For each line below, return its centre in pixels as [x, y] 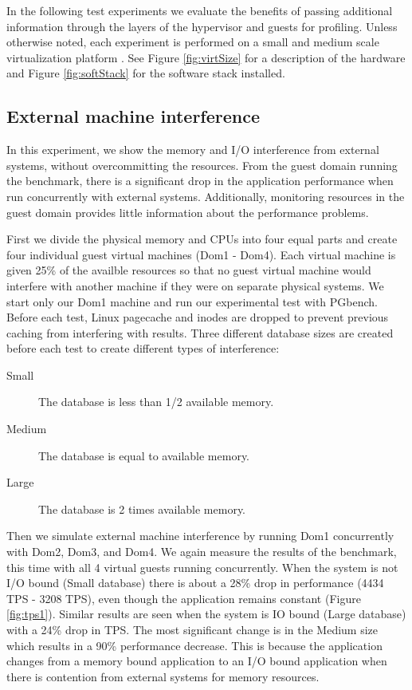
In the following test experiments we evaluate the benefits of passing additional [200, 10]
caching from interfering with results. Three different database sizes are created [200, 332]
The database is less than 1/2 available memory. [156, 402]
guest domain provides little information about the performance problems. [188, 212]
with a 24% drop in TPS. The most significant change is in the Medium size [192, 630]
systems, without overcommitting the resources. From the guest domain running [202, 165]
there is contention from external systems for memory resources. [163, 676]
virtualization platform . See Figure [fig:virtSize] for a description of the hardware [206, 57]
